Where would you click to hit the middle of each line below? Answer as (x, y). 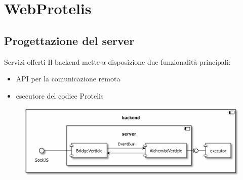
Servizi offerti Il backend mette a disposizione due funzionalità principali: (117, 61)
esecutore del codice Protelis (60, 95)
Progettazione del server (69, 40)
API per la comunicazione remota (68, 79)
